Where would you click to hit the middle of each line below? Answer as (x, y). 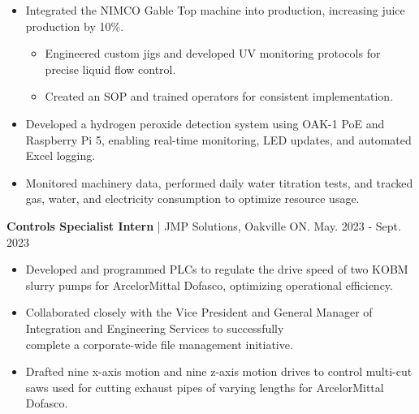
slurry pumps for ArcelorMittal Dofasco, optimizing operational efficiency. (209, 285)
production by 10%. (75, 26)
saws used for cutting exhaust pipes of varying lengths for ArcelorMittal (205, 387)
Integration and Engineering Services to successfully (155, 328)
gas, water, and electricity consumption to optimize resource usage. (192, 198)
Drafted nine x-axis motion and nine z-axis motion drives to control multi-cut (219, 371)
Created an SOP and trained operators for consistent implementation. (219, 96)
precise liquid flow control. (110, 69)
